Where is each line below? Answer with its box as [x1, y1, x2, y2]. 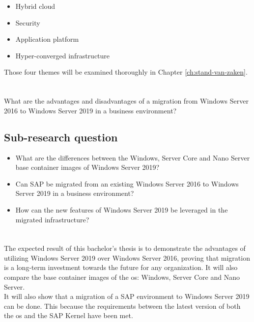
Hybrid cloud [15, 1, 55, 11]
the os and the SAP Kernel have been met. [4, 310, 133, 321]
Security [15, 17, 40, 27]
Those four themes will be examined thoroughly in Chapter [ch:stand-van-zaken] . [4, 67, 248, 77]
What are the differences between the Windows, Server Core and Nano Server [15, 152, 250, 162]
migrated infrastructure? [15, 214, 89, 224]
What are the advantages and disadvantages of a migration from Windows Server [4, 96, 249, 106]
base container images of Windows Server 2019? [15, 162, 160, 172]
